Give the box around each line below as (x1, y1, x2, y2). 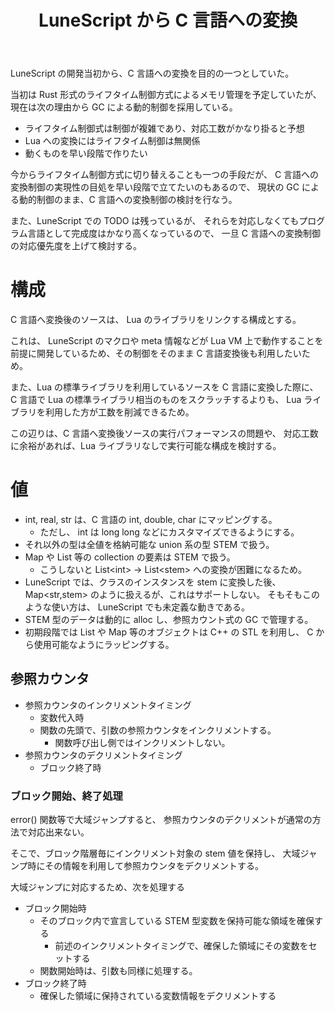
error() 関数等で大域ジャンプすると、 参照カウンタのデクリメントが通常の (10, 814, 313, 826)
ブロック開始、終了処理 (10, 789, 123, 803)
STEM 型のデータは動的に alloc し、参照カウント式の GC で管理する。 (24, 614, 314, 626)
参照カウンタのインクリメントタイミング (24, 699, 192, 711)
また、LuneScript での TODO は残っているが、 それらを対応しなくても (10, 215, 300, 227)
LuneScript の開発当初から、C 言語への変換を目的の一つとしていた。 (10, 67, 295, 80)
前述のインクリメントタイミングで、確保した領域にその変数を (54, 940, 309, 952)
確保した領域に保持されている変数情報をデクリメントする (39, 990, 277, 1002)
